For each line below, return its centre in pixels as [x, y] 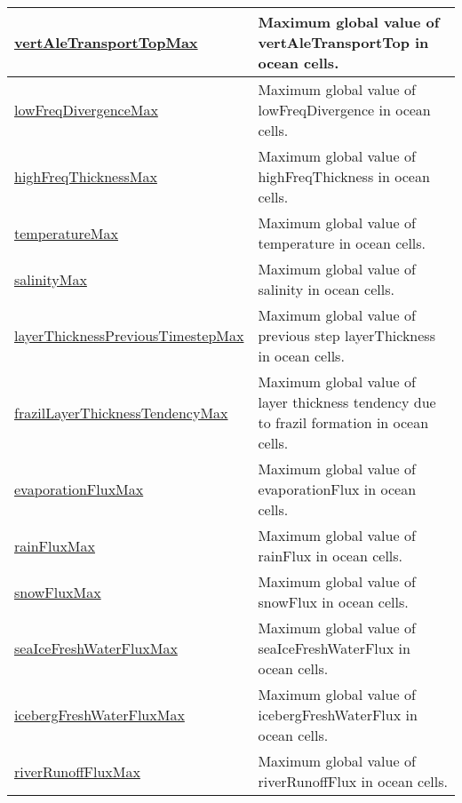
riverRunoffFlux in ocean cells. [353, 781]
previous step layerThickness [346, 335]
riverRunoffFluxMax [77, 771]
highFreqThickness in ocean [344, 176]
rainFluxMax [55, 545]
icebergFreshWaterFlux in [338, 715]
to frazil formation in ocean [343, 422]
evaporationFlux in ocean [337, 489]
